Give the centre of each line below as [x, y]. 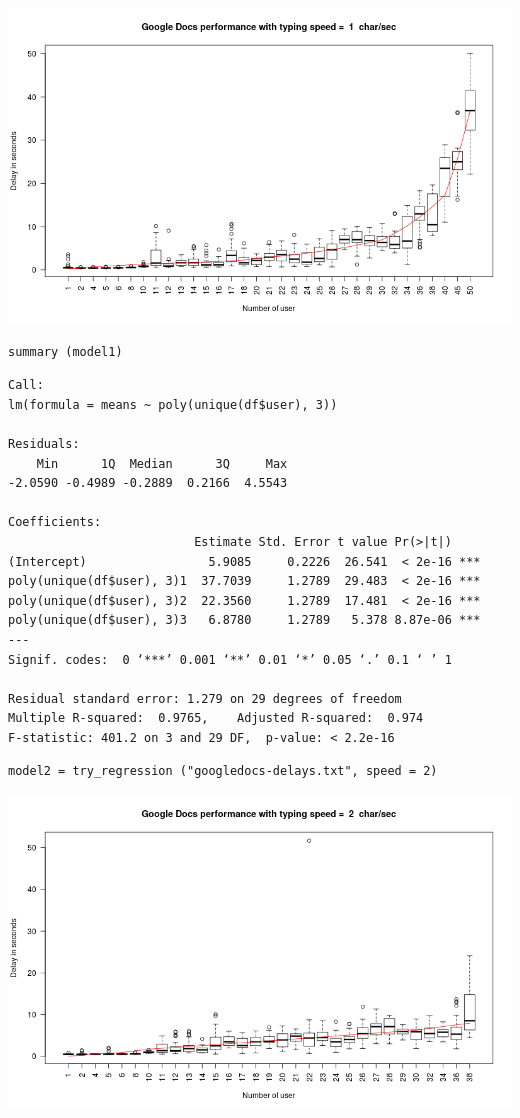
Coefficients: [55, 522]
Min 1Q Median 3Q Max [162, 463]
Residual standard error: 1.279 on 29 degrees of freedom [205, 698]
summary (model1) [65, 351]
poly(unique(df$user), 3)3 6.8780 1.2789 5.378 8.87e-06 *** [244, 620]
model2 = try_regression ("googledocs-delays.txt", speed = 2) [223, 771]
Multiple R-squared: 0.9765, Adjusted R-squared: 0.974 [216, 718]
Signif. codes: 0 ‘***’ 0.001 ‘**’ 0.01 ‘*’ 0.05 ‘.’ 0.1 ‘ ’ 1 [230, 659]
